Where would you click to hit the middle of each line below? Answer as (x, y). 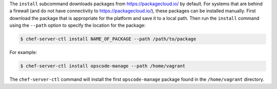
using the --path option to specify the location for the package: (77, 25)
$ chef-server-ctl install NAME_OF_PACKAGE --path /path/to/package (108, 39)
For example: (23, 52)
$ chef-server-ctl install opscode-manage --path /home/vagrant (103, 66)
